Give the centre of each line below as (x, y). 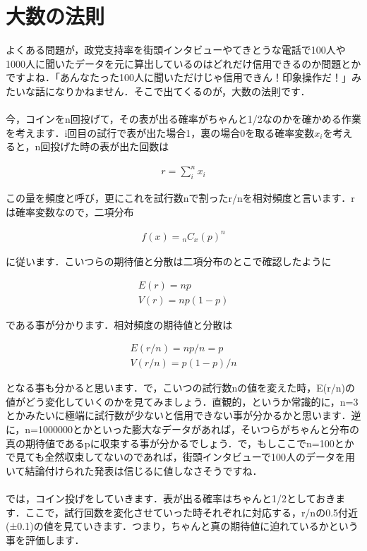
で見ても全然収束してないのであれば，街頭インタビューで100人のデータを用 (180, 457)
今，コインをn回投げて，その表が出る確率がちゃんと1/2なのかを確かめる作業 (183, 119)
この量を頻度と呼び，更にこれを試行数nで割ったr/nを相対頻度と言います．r (180, 198)
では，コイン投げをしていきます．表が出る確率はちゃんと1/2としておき (171, 498)
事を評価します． (45, 539)
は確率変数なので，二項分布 (70, 211)
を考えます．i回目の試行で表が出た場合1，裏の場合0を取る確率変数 (160, 132)
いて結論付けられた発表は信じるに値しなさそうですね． (134, 470)
